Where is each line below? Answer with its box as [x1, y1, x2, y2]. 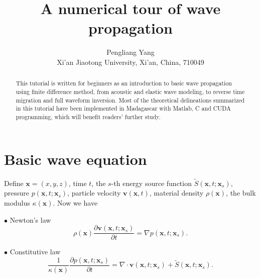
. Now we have [53, 197, 98, 208]
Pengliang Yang [106, 47, 155, 57]
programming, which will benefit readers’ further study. [16, 112, 161, 121]
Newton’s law [10, 214, 51, 225]
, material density [149, 188, 204, 198]
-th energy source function [111, 177, 192, 188]
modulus [4, 197, 30, 208]
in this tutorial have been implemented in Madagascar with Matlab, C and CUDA [16, 104, 231, 113]
